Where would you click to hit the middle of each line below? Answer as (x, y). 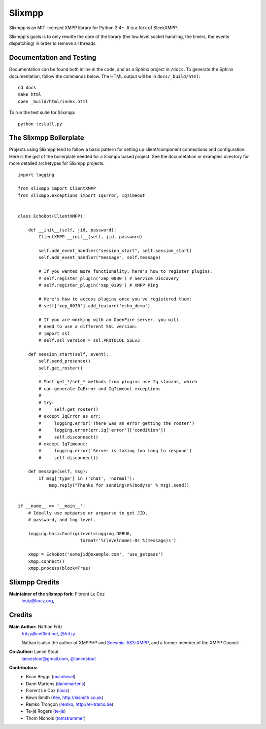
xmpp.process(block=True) (59, 568)
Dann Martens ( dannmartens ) (56, 684)
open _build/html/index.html (53, 101)
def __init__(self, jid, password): (72, 230)
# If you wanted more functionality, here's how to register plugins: (126, 272)
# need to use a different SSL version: (88, 327)
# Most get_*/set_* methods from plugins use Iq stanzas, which (118, 382)
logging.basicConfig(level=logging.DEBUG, (80, 533)
